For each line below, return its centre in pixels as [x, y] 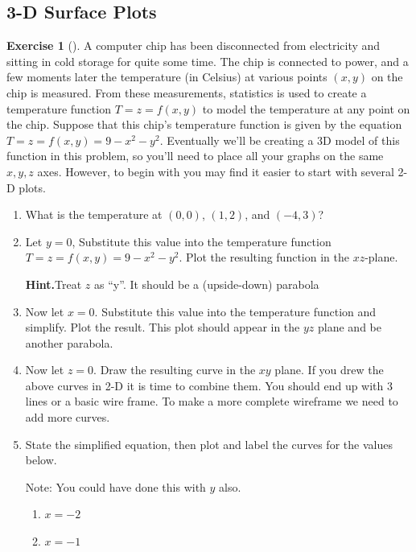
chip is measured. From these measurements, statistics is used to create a [187, 92]
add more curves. [68, 417]
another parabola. [69, 342]
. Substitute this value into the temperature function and [235, 311]
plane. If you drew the [329, 370]
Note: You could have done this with [115, 486]
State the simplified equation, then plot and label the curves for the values [209, 444]
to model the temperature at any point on [306, 108]
